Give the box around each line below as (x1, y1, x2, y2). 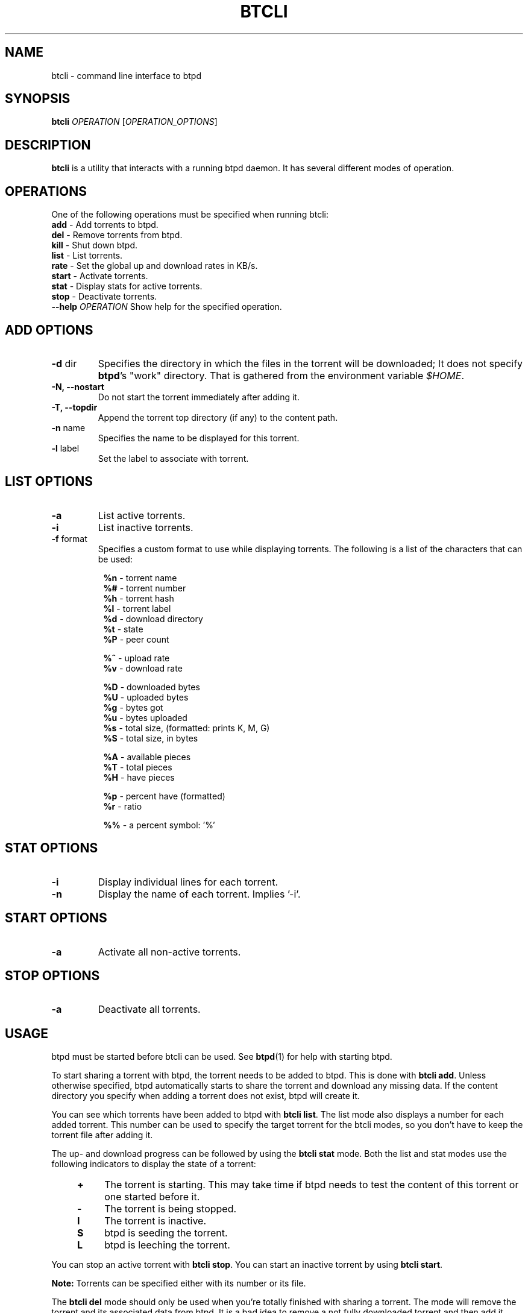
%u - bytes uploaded (103, 712, 187, 723)
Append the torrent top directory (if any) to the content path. (98, 412, 338, 423)
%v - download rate (103, 663, 183, 673)
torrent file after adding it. (51, 1130, 153, 1141)
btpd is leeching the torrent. (104, 1239, 230, 1252)
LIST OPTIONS (5, 474, 93, 490)
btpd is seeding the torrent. (104, 1227, 228, 1239)
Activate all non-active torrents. (98, 945, 241, 958)
